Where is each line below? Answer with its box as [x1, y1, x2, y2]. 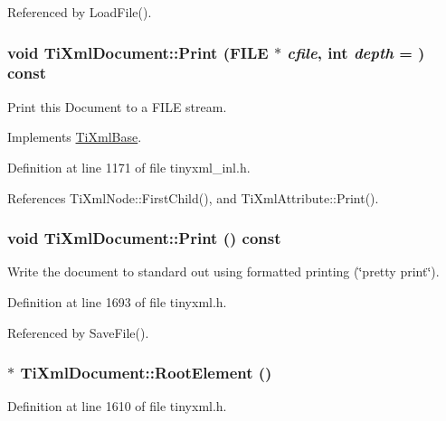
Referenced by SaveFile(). [7, 323, 149, 341]
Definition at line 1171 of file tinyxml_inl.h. [7, 157, 251, 176]
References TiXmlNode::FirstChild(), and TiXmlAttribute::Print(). [7, 188, 379, 207]
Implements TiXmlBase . [7, 127, 142, 146]
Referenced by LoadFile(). [7, 3, 152, 21]
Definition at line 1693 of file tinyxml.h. [7, 292, 227, 311]
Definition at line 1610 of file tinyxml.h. [7, 397, 227, 416]
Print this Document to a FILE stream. [7, 97, 227, 116]
